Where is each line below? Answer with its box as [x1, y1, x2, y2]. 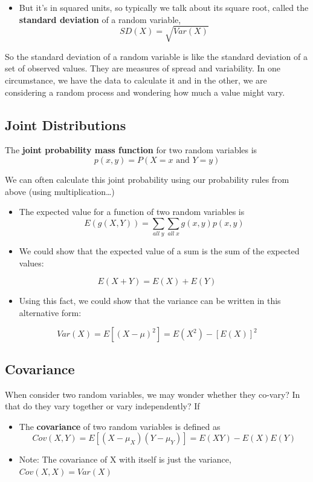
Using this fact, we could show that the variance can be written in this [19, 294, 281, 307]
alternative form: [19, 306, 82, 319]
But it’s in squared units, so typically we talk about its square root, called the [19, 1, 309, 13]
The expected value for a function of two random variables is [19, 205, 245, 218]
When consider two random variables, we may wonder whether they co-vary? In [5, 388, 300, 400]
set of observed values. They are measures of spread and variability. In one [5, 62, 281, 74]
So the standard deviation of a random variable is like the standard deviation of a [5, 50, 308, 62]
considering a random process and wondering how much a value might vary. [5, 85, 285, 98]
